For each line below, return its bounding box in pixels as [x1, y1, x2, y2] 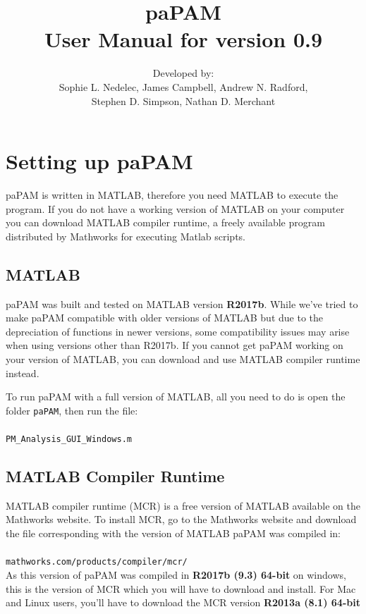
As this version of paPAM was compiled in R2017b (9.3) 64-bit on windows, [6, 567, 346, 582]
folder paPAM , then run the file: [6, 403, 138, 417]
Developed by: [152, 66, 214, 80]
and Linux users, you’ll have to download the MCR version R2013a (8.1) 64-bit [6, 595, 360, 610]
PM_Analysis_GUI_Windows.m [6, 434, 132, 445]
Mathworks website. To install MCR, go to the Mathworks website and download [6, 512, 357, 527]
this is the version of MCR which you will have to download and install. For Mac [6, 581, 356, 596]
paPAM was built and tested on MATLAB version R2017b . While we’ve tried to [6, 296, 358, 311]
